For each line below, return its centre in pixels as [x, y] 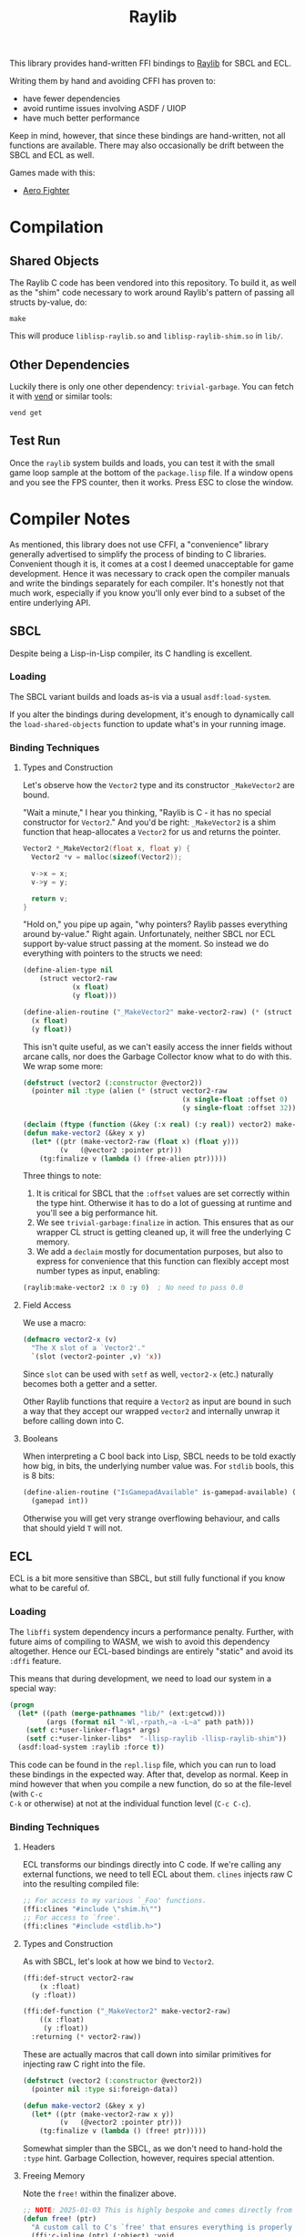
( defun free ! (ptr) [60, 2219]
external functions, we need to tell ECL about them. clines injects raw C [158, 1874]
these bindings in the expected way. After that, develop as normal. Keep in [149, 1774]
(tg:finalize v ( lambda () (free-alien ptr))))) [133, 1159]
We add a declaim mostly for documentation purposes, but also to [160, 1252]
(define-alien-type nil [68, 970]
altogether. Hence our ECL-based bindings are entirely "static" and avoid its [152, 1651]
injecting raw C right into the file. [84, 2064]
